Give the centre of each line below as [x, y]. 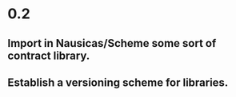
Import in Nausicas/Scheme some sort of [112, 43]
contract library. [49, 55]
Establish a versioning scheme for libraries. [118, 82]
